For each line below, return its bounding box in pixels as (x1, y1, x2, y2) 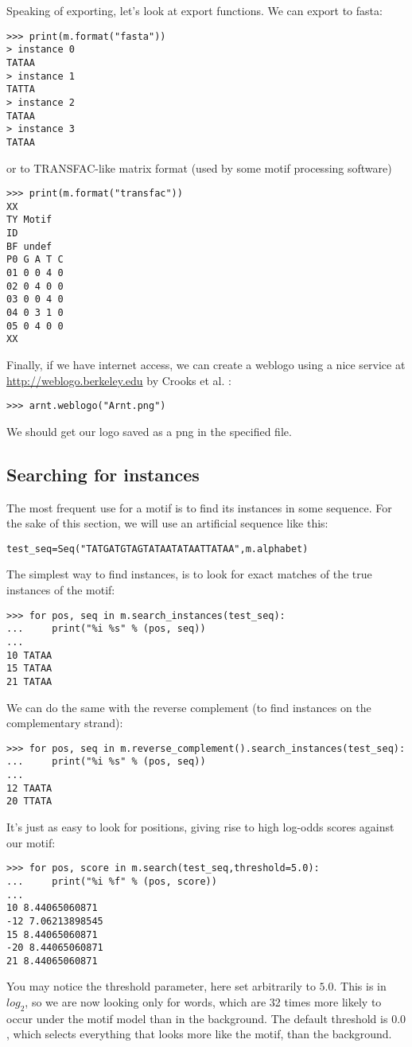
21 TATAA (6, 675, 52, 687)
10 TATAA (6, 649, 52, 661)
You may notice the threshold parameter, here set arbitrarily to (6, 978, 316, 994)
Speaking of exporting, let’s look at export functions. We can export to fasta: (6, 2, 383, 18)
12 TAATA (6, 782, 52, 794)
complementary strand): (6, 714, 123, 731)
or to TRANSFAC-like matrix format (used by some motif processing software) (6, 159, 392, 176)
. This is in (333, 978, 387, 994)
